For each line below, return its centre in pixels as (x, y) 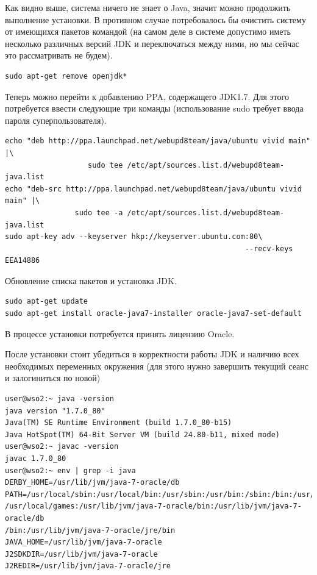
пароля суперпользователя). (56, 120)
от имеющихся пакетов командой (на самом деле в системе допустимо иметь (148, 31)
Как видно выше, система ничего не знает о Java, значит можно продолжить (148, 7)
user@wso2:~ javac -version (62, 447)
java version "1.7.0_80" (55, 411)
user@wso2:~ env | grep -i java (70, 470)
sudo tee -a (99, 212)
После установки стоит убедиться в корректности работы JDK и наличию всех (152, 354)
